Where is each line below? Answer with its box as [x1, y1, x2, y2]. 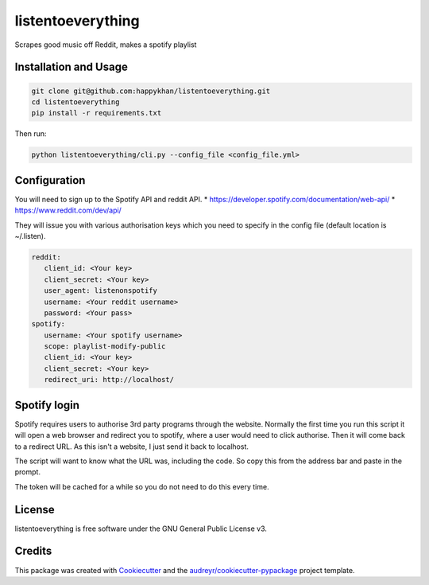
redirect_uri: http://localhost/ [44, 375, 175, 384]
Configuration [14, 174, 86, 187]
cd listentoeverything [31, 97, 120, 107]
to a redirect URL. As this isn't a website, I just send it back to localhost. [14, 442, 249, 451]
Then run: [14, 129, 47, 138]
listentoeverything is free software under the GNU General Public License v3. [14, 524, 268, 533]
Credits [14, 544, 52, 558]
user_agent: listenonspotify [44, 287, 158, 295]
